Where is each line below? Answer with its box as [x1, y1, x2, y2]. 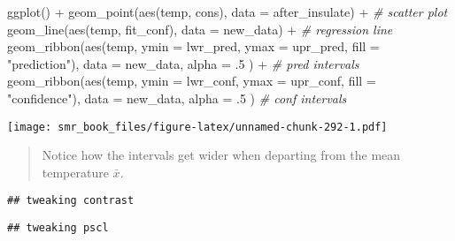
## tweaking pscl [7, 222, 109, 235]
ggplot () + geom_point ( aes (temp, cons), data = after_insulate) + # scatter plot [7, 3, 448, 20]
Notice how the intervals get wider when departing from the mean [42, 146, 401, 164]
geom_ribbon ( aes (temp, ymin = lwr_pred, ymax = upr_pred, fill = [7, 37, 380, 56]
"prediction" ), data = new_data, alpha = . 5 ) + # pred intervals [7, 54, 359, 72]
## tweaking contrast [7, 194, 135, 207]
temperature [42, 162, 109, 181]
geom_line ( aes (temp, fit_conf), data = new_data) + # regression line [7, 19, 393, 38]
